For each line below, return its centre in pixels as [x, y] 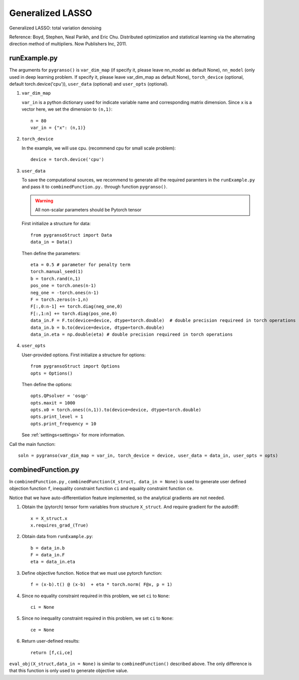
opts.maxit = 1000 [53, 403]
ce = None [42, 630]
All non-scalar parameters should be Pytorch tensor [88, 210]
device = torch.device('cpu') [68, 160]
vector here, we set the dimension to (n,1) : [67, 109]
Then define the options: [47, 384]
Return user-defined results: [51, 641]
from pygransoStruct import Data [71, 235]
